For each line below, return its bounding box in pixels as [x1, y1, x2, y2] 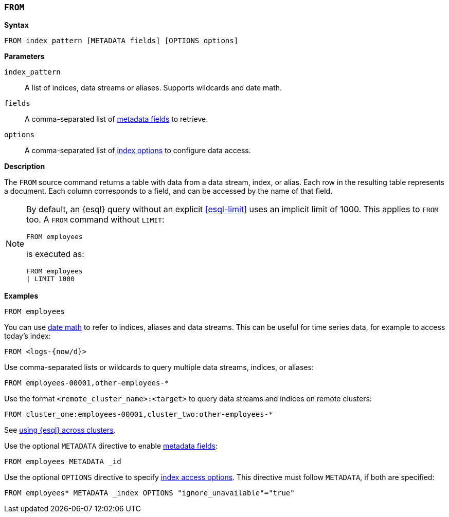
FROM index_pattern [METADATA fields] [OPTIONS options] [4, 36, 239, 45]
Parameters [4, 52, 45, 61]
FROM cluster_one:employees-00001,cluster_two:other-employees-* [4, 410, 273, 419]
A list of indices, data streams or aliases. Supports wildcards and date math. [25, 83, 282, 93]
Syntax [4, 21, 29, 30]
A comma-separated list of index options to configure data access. [25, 146, 251, 155]
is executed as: [26, 249, 84, 260]
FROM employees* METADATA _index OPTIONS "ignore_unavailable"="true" [4, 489, 295, 497]
